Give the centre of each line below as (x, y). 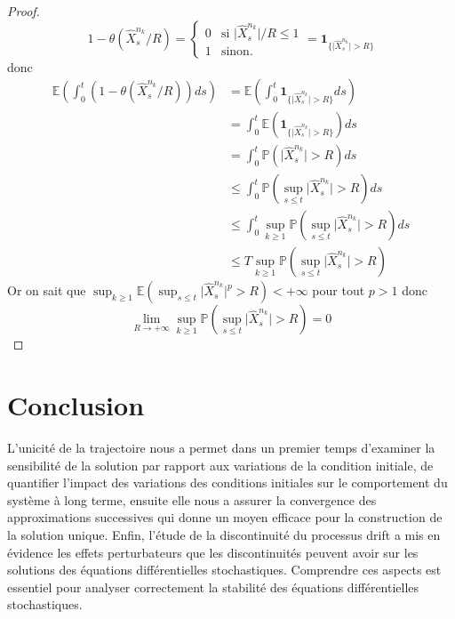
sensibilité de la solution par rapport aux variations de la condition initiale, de (220, 465)
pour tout (339, 290)
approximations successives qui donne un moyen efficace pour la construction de (225, 517)
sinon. (237, 52)
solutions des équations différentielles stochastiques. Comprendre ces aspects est (224, 570)
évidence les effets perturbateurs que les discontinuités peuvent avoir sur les (213, 552)
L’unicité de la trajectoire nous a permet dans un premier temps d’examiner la (221, 448)
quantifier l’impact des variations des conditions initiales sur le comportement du (227, 482)
